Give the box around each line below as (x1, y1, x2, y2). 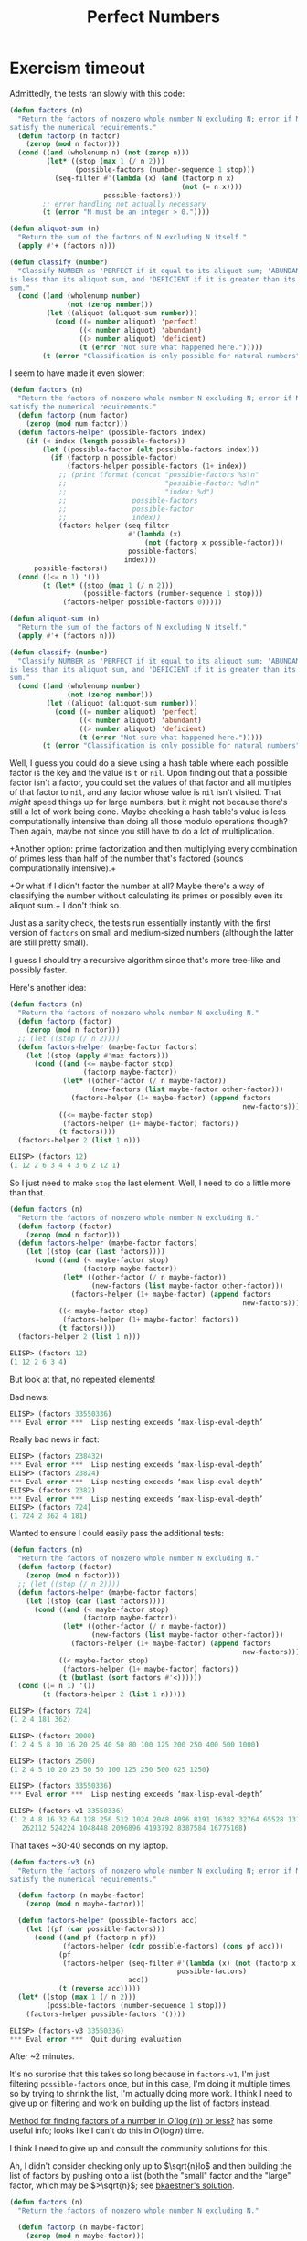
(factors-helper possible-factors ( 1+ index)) (67, 462, 248, 472)
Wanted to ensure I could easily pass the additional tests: (9, 1528, 225, 1539)
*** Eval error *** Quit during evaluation (9, 2034, 182, 2044)
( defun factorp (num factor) (17, 411, 129, 420)
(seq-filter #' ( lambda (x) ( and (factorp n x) (54, 174, 235, 183)
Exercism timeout (9, 58, 145, 79)
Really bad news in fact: (9, 1434, 100, 1445)
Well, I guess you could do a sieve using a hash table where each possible (9, 758, 289, 769)
